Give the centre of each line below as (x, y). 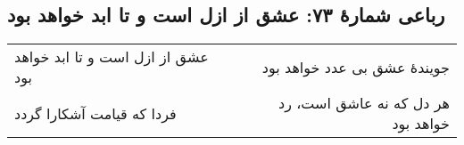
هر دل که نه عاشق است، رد (364, 103)
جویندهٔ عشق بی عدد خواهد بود (356, 67)
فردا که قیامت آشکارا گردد (95, 113)
